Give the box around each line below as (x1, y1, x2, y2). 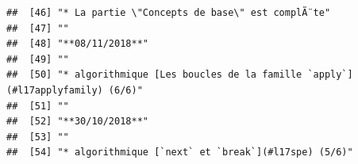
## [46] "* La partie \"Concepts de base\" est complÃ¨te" (6, 7, 331, 18)
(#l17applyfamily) (6, 84, 103, 96)
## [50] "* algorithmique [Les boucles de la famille (6, 69, 302, 81)
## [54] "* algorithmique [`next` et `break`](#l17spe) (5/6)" (6, 147, 353, 158)
